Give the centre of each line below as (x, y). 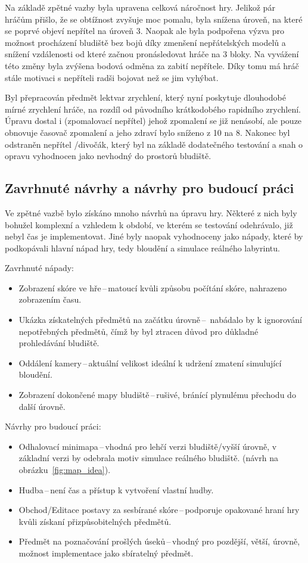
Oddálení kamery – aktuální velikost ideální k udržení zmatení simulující (150, 363)
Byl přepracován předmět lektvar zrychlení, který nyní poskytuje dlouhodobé (145, 97)
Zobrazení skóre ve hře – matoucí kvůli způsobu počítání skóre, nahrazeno (153, 287)
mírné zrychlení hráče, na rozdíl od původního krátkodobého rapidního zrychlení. (153, 109)
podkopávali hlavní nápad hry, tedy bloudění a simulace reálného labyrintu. (142, 248)
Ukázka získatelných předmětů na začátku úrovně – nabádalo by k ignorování (160, 320)
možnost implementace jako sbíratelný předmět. (106, 553)
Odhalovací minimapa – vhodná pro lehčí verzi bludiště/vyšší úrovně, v (148, 446)
